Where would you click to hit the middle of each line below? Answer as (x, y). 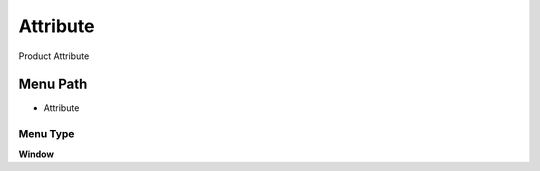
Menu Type (46, 134)
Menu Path (53, 84)
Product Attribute (54, 56)
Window (36, 154)
